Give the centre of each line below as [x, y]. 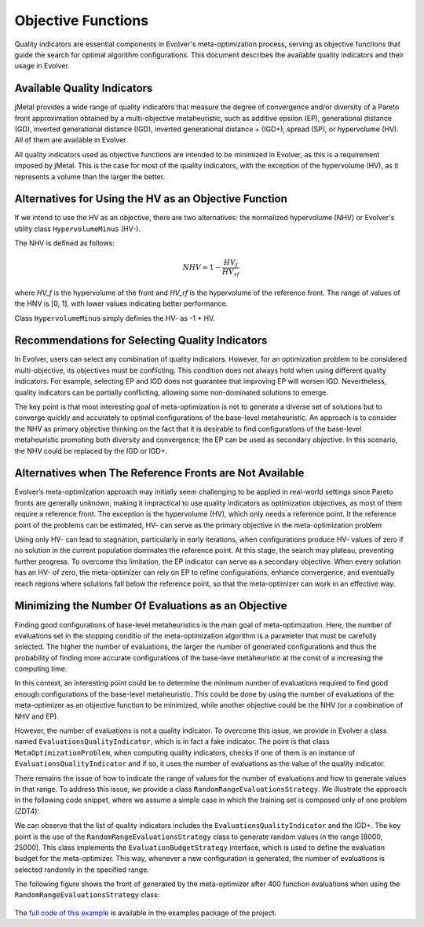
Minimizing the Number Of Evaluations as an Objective [151, 606]
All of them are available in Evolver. [71, 140]
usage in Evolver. [42, 66]
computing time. [41, 669]
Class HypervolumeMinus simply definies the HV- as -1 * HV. [115, 318]
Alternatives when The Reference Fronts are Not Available [159, 473]
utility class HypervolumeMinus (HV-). [78, 229]
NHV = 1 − [202, 268]
